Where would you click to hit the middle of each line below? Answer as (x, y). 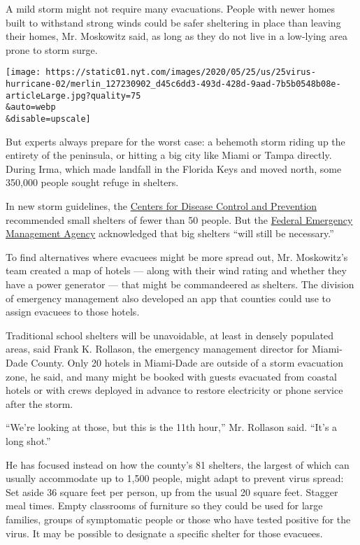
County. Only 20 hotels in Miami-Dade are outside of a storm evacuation (187, 362)
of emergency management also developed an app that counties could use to (168, 298)
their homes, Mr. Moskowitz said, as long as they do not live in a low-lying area (177, 36)
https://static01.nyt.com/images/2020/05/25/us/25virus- (181, 72)
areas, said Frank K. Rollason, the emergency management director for (157, 349)
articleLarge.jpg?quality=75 (73, 95)
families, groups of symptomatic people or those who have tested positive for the (178, 519)
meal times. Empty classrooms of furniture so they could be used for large (164, 505)
